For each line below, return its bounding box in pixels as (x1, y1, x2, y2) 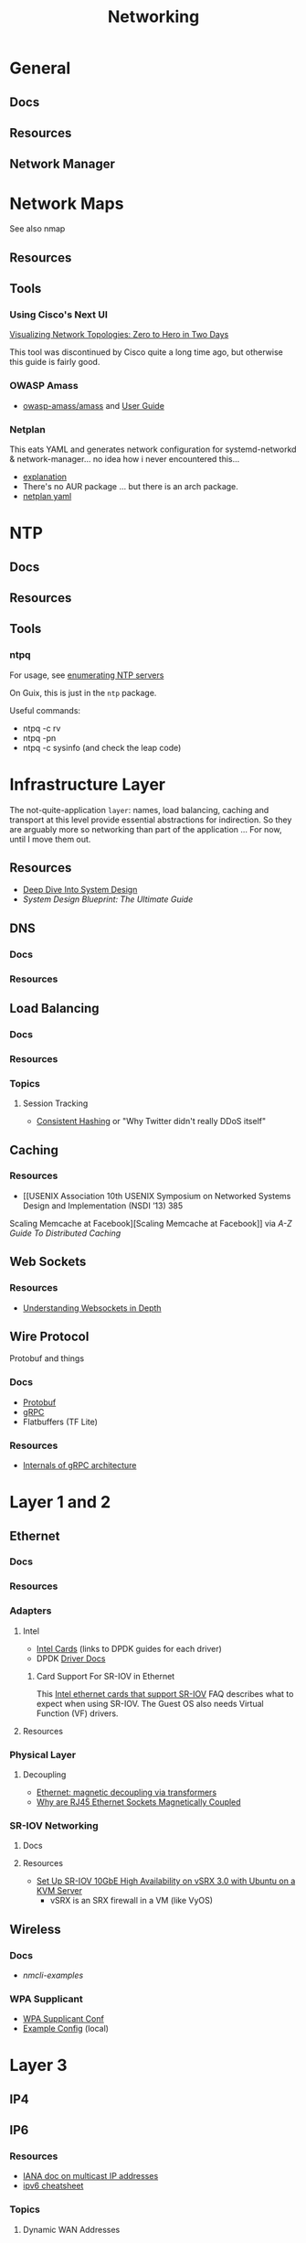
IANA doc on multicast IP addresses (22, 2171, 159, 2182)
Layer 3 (9, 2055, 68, 2076)
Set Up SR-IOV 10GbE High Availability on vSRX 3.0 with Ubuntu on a (36, 1875, 296, 1886)
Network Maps (9, 193, 124, 214)
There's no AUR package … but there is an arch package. (22, 480, 239, 491)
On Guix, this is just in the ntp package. (9, 687, 157, 698)
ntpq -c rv (22, 723, 61, 734)
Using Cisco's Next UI (9, 308, 108, 321)
